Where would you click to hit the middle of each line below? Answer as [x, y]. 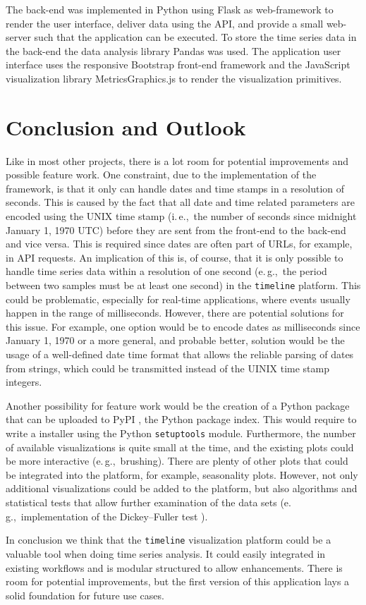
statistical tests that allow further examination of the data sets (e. [148, 502]
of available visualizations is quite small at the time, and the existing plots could [180, 447]
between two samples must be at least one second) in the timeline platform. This [183, 285]
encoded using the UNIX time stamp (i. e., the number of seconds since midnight [181, 216]
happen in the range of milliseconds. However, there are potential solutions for [175, 313]
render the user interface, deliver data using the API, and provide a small [165, 23]
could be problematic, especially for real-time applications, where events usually [178, 299]
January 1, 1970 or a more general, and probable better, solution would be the [175, 340]
